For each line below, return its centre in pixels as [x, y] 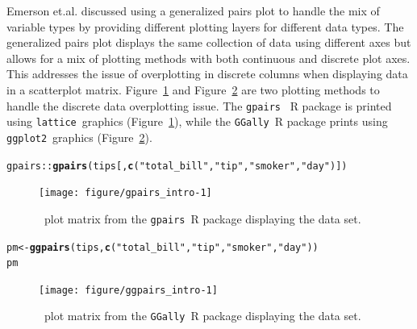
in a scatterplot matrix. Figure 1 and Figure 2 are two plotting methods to [193, 89]
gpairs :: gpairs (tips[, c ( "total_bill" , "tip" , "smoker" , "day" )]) [177, 166]
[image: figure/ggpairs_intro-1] [128, 290]
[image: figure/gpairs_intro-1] [125, 193]
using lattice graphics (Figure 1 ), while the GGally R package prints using [197, 121]
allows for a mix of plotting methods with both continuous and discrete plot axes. [208, 58]
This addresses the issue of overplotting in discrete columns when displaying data [207, 74]
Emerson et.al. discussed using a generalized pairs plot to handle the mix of [193, 10]
